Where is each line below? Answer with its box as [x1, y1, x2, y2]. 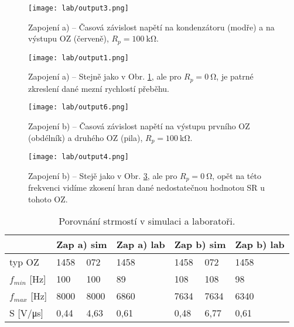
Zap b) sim [174, 237, 226, 252]
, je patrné [216, 70, 254, 82]
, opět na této [212, 169, 261, 181]
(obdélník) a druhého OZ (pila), [28, 131, 143, 143]
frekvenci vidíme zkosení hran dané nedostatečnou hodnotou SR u [28, 181, 265, 194]
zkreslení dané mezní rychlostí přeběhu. [28, 82, 169, 94]
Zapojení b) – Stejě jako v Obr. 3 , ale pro [28, 169, 177, 181]
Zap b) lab [235, 237, 285, 252]
